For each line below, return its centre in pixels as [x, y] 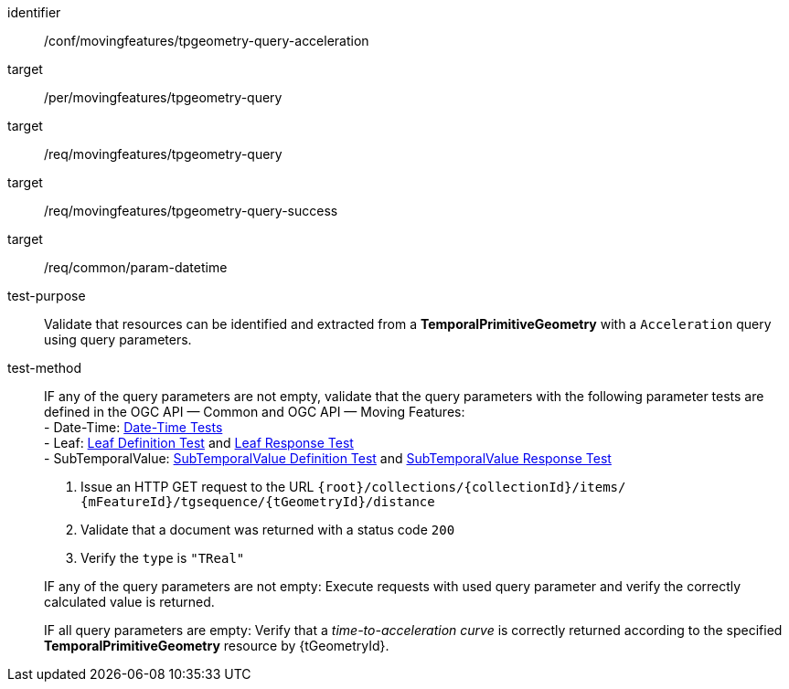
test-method [44, 368]
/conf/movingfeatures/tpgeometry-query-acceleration [207, 41]
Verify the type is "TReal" [163, 558]
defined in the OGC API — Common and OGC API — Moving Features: [255, 412]
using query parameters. [118, 339]
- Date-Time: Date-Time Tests [133, 427]
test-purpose [47, 296]
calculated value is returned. [129, 602]
